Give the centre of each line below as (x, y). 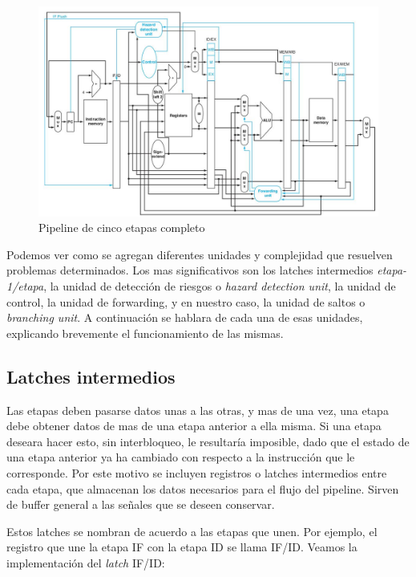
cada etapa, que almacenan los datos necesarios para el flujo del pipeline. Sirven (203, 488)
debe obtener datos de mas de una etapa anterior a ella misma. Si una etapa (194, 426)
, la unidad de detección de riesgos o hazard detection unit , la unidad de (220, 286)
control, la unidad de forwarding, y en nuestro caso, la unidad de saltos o (186, 301)
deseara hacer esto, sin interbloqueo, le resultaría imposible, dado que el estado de (208, 441)
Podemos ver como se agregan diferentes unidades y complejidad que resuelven (200, 254)
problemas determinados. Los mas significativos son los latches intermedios (190, 270)
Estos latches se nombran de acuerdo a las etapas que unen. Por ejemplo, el (192, 531)
